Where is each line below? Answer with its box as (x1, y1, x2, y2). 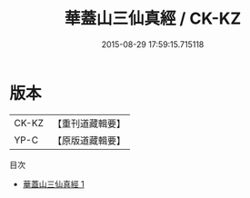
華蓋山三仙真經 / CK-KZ (64, 8, 242, 29)
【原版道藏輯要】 (52, 134, 125, 146)
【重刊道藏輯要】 (52, 117, 125, 130)
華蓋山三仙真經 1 (22, 178, 85, 189)
